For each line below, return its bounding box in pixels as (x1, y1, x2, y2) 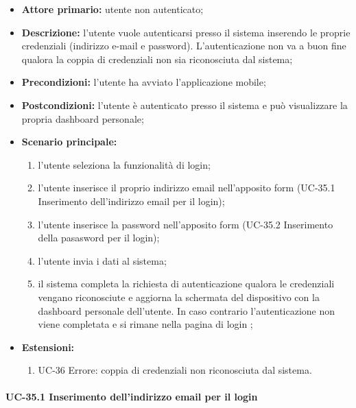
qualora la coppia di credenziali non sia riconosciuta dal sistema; (21, 51, 293, 66)
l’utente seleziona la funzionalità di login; (38, 157, 211, 171)
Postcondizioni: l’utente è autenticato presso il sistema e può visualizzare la (21, 97, 348, 112)
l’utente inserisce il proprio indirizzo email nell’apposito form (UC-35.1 (38, 180, 335, 195)
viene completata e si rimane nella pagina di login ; (38, 317, 253, 331)
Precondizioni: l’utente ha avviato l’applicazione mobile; (21, 75, 266, 89)
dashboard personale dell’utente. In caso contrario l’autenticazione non (38, 303, 335, 317)
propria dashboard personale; (21, 111, 144, 125)
